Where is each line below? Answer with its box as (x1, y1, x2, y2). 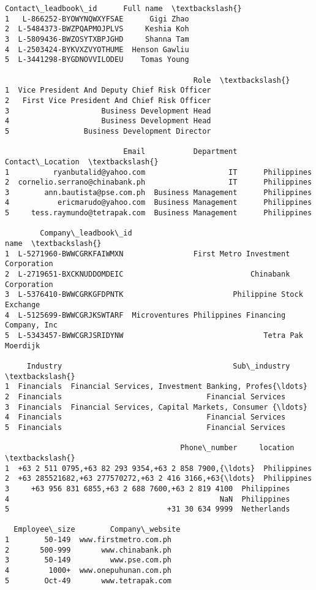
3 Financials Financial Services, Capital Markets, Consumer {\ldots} (5, 402, 307, 412)
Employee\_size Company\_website (13, 525, 181, 534)
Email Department (123, 147, 238, 156)
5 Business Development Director (5, 126, 211, 136)
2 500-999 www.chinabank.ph (5, 545, 172, 554)
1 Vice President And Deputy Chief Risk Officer (5, 86, 211, 95)
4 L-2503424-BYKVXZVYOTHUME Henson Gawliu (5, 45, 189, 54)
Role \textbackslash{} (193, 75, 290, 85)
